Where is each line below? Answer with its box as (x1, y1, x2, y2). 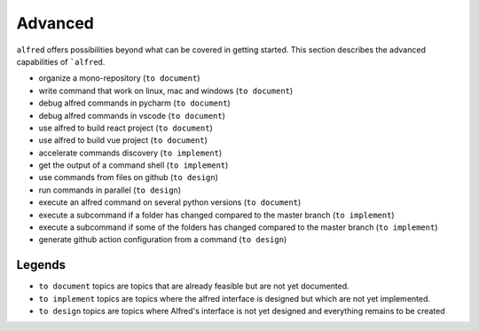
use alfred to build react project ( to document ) (38, 122, 213, 133)
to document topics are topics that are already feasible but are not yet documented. (38, 280, 349, 292)
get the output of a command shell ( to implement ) (38, 160, 229, 170)
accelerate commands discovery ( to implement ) (38, 147, 223, 158)
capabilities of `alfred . (16, 56, 106, 67)
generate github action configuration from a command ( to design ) (38, 234, 287, 245)
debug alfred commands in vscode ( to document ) (38, 110, 226, 121)
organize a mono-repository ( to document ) (38, 73, 200, 83)
